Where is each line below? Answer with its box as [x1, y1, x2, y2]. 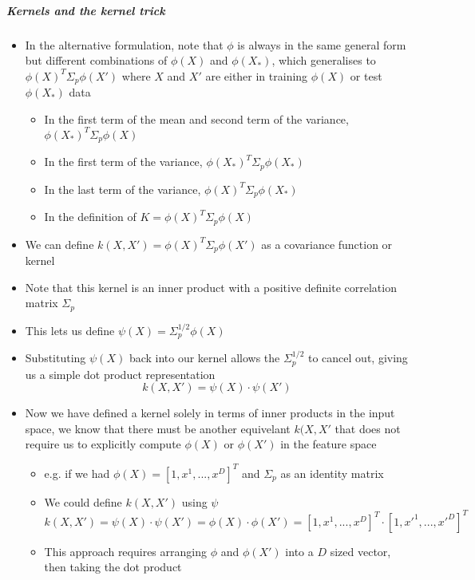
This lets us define [25, 322, 115, 338]
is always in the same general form [237, 36, 406, 53]
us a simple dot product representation [25, 365, 216, 382]
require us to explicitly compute [25, 436, 181, 452]
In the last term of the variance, [44, 180, 201, 197]
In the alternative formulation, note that [25, 36, 224, 53]
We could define [44, 493, 122, 510]
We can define [25, 235, 94, 252]
